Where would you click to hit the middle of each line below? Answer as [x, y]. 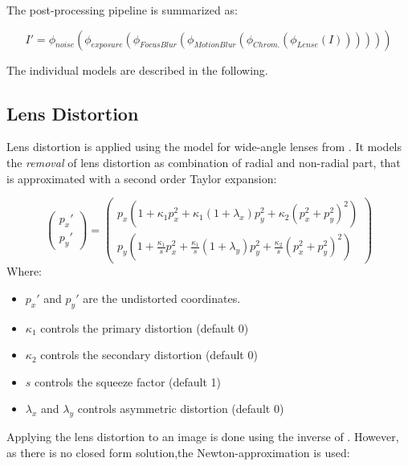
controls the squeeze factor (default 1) [128, 381]
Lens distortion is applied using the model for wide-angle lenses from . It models [204, 147]
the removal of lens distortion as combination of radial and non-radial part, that [204, 162]
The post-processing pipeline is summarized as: [122, 10]
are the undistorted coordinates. [162, 298]
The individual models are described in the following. [137, 69]
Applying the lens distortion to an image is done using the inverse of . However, [203, 437]
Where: [24, 271]
